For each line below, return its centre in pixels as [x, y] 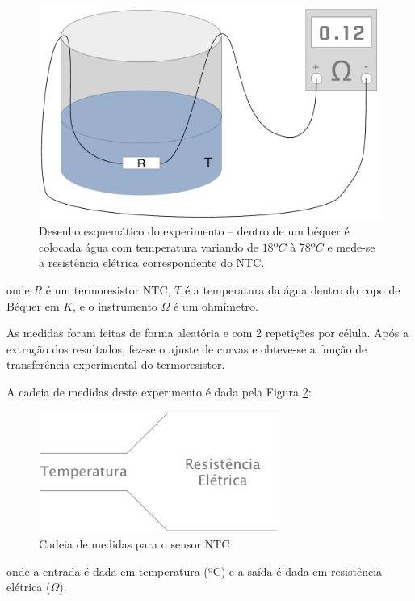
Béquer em [33, 305]
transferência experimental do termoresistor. [116, 364]
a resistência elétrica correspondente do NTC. [152, 262]
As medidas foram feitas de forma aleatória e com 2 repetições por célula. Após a [207, 333]
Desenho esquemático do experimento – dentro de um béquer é [194, 231]
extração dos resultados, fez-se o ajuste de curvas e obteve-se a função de [187, 348]
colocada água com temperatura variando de [149, 246]
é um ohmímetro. [216, 305]
